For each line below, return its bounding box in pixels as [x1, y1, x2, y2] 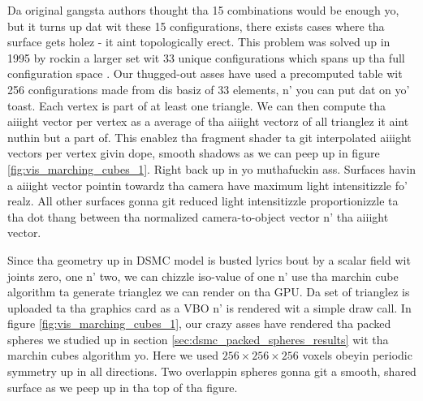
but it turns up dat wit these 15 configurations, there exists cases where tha [7, 17, 385, 34]
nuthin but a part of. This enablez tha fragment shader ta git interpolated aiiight [7, 128, 412, 145]
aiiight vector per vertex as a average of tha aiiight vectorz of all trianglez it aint [7, 113, 409, 130]
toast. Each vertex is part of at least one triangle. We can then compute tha [7, 97, 386, 114]
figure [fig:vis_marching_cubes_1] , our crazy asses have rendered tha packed [7, 315, 391, 332]
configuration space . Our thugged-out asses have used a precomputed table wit [7, 65, 403, 82]
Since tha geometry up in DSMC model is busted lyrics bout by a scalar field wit [7, 251, 411, 268]
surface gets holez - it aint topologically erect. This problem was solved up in [7, 33, 391, 50]
